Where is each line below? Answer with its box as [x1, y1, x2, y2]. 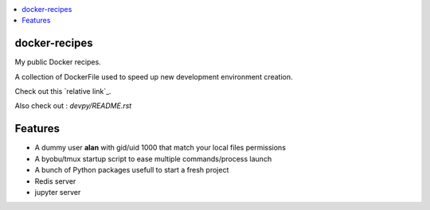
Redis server [34, 176, 76, 186]
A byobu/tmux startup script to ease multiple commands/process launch [34, 154, 272, 163]
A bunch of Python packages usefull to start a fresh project [34, 165, 229, 175]
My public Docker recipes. [14, 57, 101, 67]
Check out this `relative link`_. [14, 87, 111, 96]
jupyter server [34, 187, 81, 196]
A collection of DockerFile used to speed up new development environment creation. [14, 72, 294, 81]
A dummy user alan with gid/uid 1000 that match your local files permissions [34, 143, 287, 153]
